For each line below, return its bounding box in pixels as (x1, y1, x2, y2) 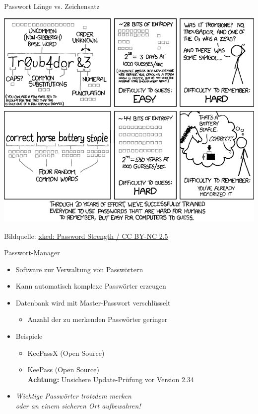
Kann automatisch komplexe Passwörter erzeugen (15, 281, 166, 291)
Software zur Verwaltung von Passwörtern (15, 264, 143, 274)
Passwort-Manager (4, 247, 60, 258)
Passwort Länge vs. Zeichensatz (4, 1, 100, 11)
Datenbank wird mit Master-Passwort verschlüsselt (15, 297, 171, 308)
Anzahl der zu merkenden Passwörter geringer (27, 314, 168, 324)
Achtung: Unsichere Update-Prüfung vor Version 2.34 (27, 374, 194, 384)
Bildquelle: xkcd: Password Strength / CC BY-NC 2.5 (4, 230, 168, 241)
